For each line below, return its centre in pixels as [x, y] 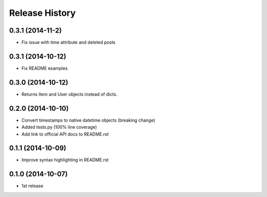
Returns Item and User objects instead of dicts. [69, 94]
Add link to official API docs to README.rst [65, 134]
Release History [43, 13]
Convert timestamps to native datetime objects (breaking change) [88, 120]
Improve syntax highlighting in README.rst [65, 160]
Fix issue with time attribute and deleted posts [68, 43]
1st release [32, 186]
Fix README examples [44, 68]
